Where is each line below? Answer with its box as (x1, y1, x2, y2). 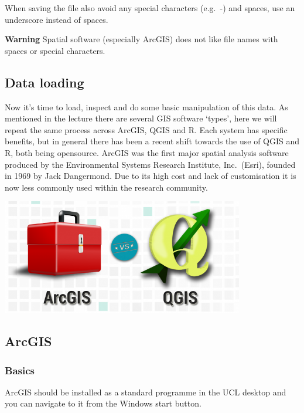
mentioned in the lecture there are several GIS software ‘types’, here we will (5, 112, 277, 124)
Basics (5, 363, 35, 377)
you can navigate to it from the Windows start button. (5, 397, 201, 409)
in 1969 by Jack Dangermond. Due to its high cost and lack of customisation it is (5, 170, 296, 182)
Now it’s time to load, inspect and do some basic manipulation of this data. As (5, 100, 288, 113)
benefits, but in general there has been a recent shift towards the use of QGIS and (5, 135, 300, 147)
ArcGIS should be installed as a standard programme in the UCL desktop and (5, 385, 286, 398)
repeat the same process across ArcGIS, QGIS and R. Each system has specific (5, 123, 288, 136)
